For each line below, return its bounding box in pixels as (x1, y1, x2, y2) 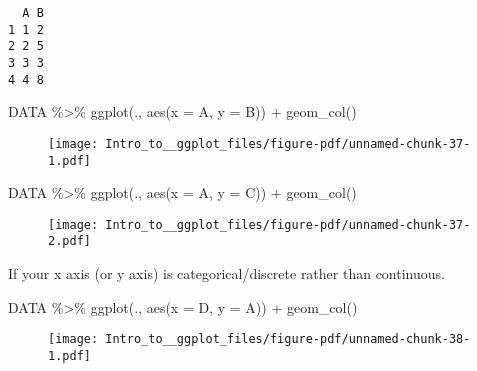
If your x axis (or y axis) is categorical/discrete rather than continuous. (8, 263, 445, 284)
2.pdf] (48, 234, 91, 249)
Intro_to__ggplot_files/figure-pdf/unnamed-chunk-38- (105, 332, 471, 347)
